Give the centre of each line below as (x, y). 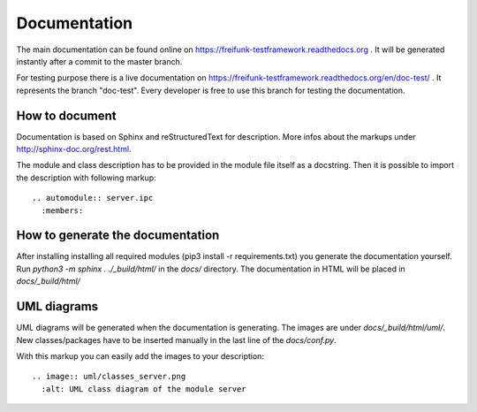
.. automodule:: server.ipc (93, 198)
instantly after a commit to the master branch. (99, 61)
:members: (62, 210)
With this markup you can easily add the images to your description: (140, 356)
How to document (66, 115)
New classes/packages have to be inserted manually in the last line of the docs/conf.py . (176, 340)
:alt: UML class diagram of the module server (144, 389)
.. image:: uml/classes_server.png (109, 377)
